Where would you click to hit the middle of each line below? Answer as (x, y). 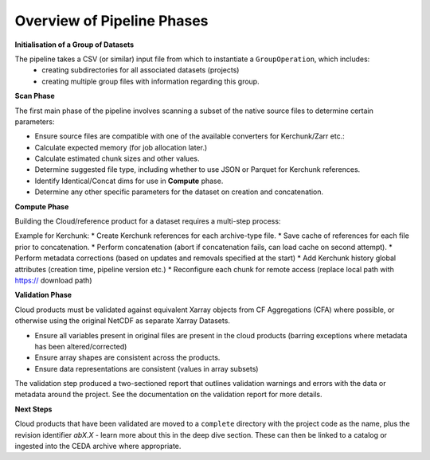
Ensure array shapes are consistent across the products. (127, 357)
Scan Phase (35, 96)
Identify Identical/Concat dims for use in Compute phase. (129, 181)
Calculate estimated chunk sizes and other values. (117, 158)
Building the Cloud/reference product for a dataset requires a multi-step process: (148, 221)
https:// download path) (53, 280)
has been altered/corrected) (81, 346)
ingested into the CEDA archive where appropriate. (98, 446)
